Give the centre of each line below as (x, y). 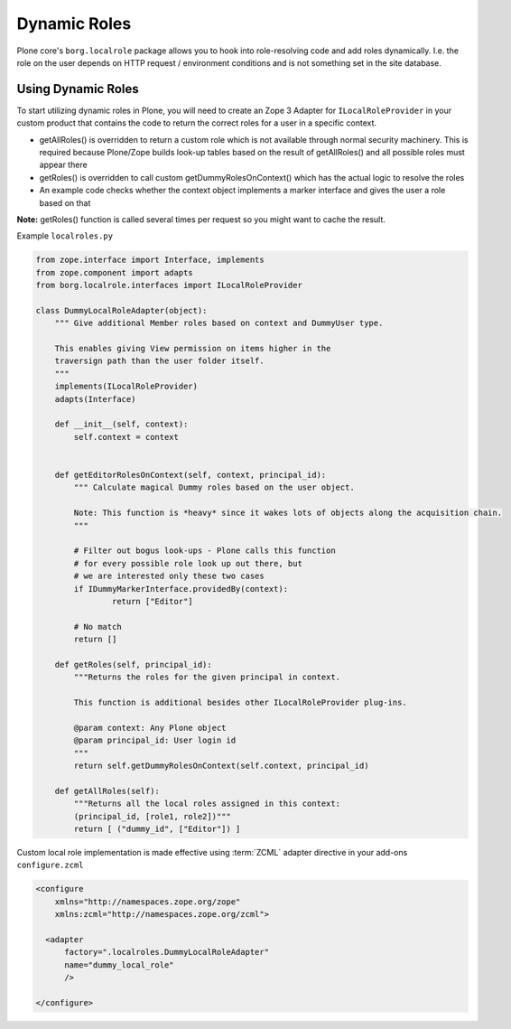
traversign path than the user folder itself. (160, 361)
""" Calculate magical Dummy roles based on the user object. (214, 487)
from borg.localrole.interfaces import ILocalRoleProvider (169, 285)
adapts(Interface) (95, 399)
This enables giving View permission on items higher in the (193, 349)
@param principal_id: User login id (155, 740)
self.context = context (126, 437)
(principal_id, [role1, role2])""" (153, 816)
